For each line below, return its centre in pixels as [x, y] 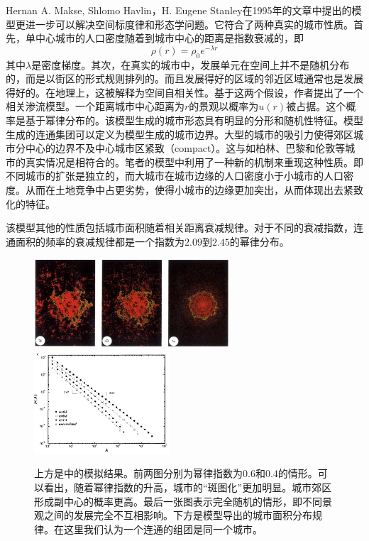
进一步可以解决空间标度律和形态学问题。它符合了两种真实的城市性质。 [189, 24]
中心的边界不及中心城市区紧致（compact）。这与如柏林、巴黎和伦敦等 [185, 148]
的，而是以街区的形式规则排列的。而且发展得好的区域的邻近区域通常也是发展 [184, 78]
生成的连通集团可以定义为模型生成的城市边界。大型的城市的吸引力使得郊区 [180, 134]
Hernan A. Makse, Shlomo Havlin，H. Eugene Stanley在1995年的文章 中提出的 [179, 10]
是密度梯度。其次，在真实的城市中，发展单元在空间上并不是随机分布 [191, 64]
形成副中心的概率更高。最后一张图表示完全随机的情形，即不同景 [183, 501]
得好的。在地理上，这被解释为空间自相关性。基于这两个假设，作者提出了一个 [184, 92]
